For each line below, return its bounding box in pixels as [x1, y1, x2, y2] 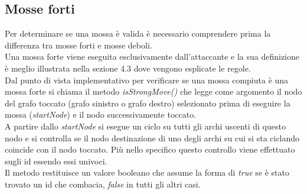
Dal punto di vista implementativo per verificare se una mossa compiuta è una [5, 73, 289, 86]
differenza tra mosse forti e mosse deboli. [5, 38, 152, 51]
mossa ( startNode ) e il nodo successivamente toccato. [5, 108, 197, 121]
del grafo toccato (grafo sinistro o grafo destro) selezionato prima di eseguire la [5, 96, 290, 109]
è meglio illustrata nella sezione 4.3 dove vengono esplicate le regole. [5, 62, 251, 74]
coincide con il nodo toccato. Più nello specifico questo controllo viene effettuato [5, 143, 295, 156]
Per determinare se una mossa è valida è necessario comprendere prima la [5, 27, 271, 40]
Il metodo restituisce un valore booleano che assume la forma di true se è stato [5, 166, 289, 179]
